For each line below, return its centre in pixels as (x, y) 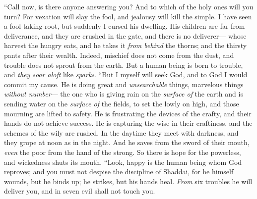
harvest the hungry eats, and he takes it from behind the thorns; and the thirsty (126, 45)
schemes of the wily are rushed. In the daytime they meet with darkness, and (121, 132)
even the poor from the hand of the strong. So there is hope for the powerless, (123, 152)
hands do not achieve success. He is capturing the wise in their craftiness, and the (128, 123)
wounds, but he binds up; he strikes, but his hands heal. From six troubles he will (128, 181)
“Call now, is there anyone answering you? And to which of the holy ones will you (129, 6)
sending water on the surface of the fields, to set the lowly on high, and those (122, 103)
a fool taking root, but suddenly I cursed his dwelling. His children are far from (125, 26)
